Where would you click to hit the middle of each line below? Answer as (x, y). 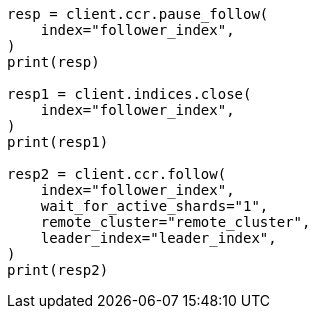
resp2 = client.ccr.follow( (117, 174)
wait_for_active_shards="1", (154, 206)
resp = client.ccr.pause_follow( (138, 14)
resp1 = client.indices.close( (129, 94)
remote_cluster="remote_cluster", (175, 222)
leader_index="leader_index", (158, 238)
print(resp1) (58, 142)
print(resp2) (58, 270)
